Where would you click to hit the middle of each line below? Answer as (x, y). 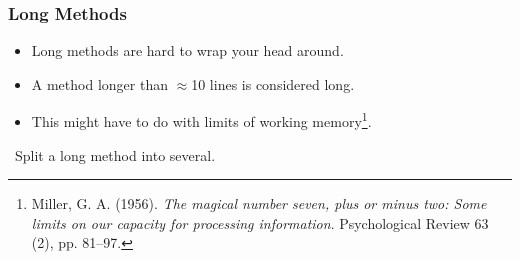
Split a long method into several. (115, 154)
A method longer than (99, 83)
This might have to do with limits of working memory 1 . (201, 120)
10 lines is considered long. (273, 83)
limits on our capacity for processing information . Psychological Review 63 (260, 222)
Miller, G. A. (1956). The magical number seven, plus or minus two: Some (259, 203)
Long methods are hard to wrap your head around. (187, 50)
